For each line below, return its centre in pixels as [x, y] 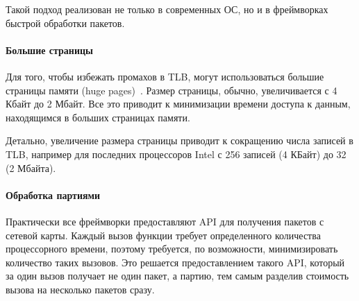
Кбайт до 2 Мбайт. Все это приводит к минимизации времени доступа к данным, [178, 104]
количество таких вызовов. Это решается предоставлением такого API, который [175, 262]
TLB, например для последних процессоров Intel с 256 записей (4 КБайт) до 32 [176, 154]
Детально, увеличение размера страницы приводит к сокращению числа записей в [179, 140]
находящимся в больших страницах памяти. [98, 117]
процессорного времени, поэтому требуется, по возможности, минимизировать [172, 249]
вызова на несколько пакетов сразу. [80, 289]
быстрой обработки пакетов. [65, 23]
